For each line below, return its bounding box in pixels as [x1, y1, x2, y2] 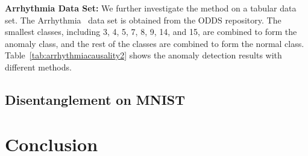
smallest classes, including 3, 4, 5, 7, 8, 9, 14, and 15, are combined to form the [5, 25, 297, 38]
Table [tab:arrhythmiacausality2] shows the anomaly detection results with [5, 49, 282, 61]
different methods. [5, 60, 72, 73]
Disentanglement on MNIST [5, 90, 186, 108]
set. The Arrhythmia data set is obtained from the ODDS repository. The [5, 13, 281, 26]
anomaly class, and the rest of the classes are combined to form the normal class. [5, 37, 304, 49]
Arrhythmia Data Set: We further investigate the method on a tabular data [5, 2, 297, 14]
